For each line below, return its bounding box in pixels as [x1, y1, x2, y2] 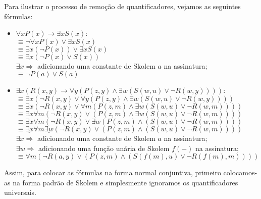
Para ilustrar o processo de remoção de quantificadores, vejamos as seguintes [4, 1, 241, 11]
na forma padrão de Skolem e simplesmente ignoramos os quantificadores [13, 177, 238, 187]
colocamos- [223, 167, 257, 178]
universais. [4, 187, 36, 197]
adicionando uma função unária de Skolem [38, 142, 170, 153]
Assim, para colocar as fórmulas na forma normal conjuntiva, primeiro [4, 167, 221, 178]
